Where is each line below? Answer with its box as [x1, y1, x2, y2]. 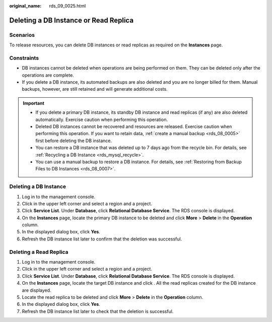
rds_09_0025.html [49, 3, 86, 9]
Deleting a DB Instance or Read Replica [9, 16, 133, 25]
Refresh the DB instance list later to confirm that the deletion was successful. [22, 236, 182, 242]
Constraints [9, 54, 39, 61]
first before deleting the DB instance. [35, 138, 112, 144]
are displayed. [22, 287, 51, 293]
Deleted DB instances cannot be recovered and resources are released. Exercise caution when [35, 123, 232, 130]
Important [23, 100, 45, 106]
